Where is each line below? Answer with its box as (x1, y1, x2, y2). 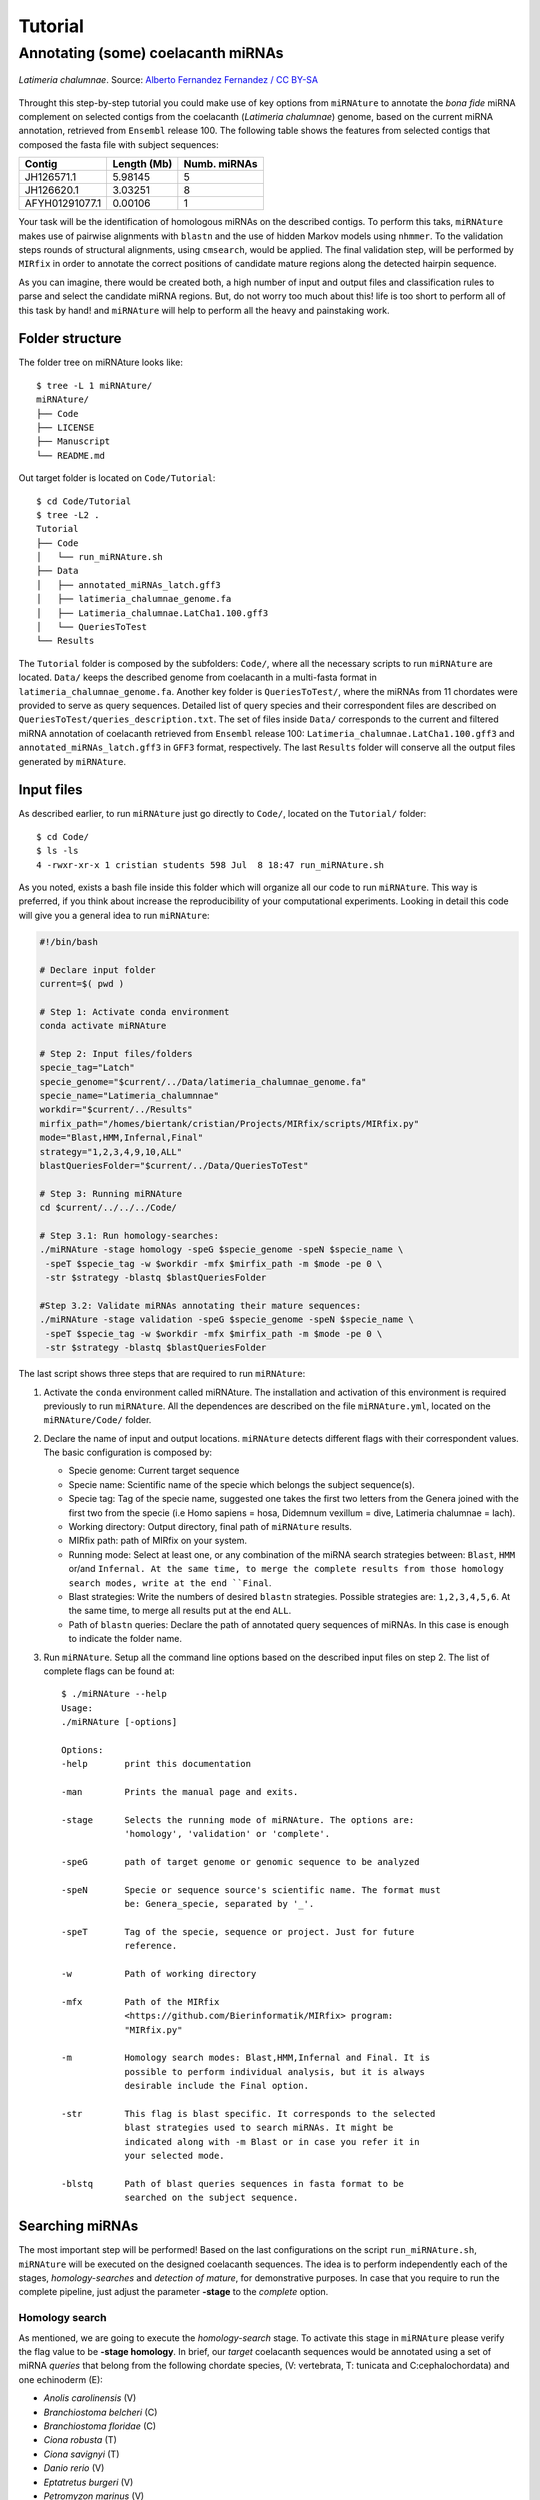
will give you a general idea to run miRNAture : (18, 909, 210, 921)
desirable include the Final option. (124, 2080, 310, 2092)
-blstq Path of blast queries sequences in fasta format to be (61, 2178, 404, 2189)
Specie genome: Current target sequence (68, 1465, 240, 1477)
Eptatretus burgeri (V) (43, 2476, 134, 2488)
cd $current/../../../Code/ (39, 1202, 177, 1214)
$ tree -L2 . (36, 509, 100, 520)
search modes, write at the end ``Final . (68, 1576, 272, 1589)
